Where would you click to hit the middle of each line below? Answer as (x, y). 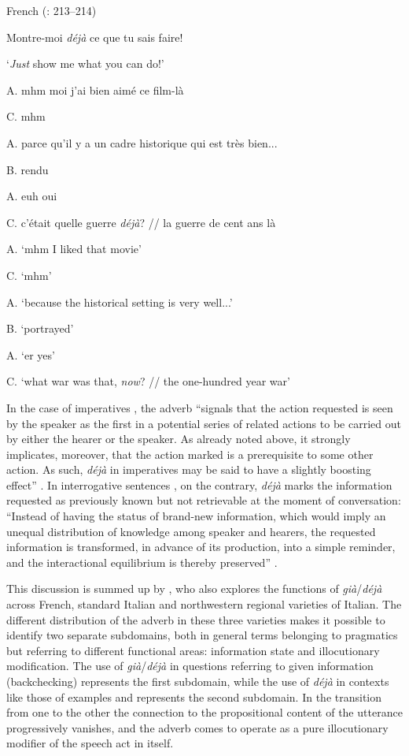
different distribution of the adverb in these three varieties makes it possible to (196, 619)
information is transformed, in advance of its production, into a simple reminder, (201, 547)
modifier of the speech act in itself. (90, 743)
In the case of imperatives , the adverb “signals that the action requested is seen (200, 407)
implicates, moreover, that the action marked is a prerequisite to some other (190, 454)
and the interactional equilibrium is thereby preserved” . (142, 562)
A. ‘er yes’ (31, 354)
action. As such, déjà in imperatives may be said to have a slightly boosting (189, 469)
